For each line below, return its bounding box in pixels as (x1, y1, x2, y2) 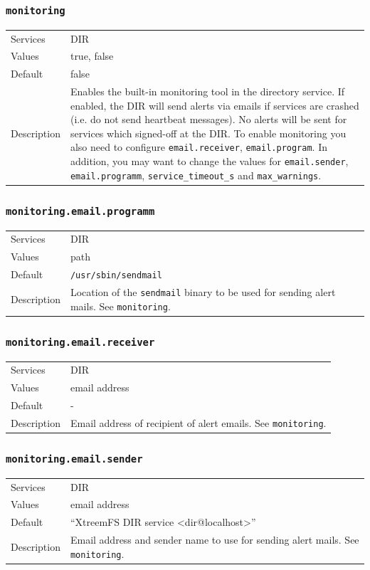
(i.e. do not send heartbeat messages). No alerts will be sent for (70, 112, 347, 127)
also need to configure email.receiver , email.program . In (70, 139, 327, 154)
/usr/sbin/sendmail (70, 270, 162, 281)
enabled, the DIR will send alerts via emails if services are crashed (70, 97, 359, 112)
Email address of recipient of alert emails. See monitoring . (70, 415, 327, 430)
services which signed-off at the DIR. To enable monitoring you (70, 125, 347, 140)
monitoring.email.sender (6, 453, 143, 465)
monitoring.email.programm (6, 205, 155, 217)
